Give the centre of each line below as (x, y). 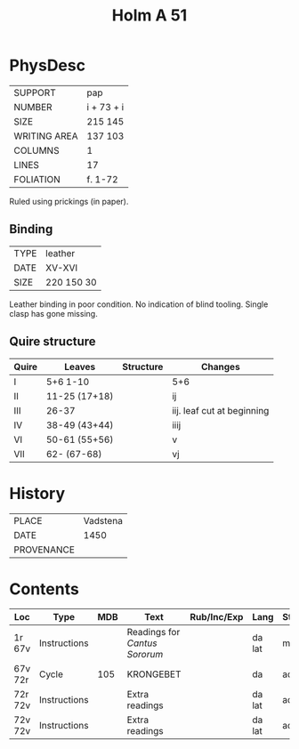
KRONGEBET (154, 674)
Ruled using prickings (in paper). (69, 201)
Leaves (80, 366)
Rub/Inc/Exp (217, 617)
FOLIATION (37, 179)
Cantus (142, 643)
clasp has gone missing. (53, 313)
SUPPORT (35, 93)
